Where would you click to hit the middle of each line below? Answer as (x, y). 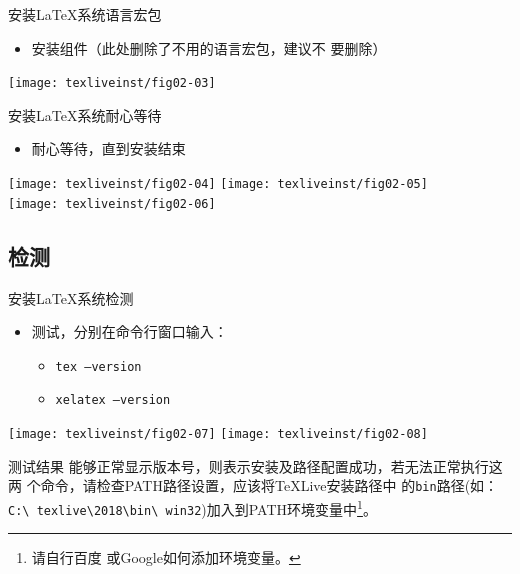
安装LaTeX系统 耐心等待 (85, 114)
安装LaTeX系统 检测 (71, 297)
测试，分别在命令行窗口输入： (129, 331)
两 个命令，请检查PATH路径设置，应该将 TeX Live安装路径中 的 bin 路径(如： (253, 485)
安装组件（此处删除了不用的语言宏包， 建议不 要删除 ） (209, 47)
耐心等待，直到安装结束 (108, 148)
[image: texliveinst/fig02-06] (112, 203)
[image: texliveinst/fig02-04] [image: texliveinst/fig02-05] (218, 184)
